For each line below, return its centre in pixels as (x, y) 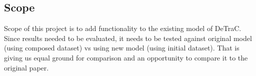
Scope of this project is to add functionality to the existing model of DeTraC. (123, 28)
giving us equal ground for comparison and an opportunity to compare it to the (126, 57)
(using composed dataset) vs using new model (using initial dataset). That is (122, 48)
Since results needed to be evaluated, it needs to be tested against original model (128, 38)
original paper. (26, 67)
